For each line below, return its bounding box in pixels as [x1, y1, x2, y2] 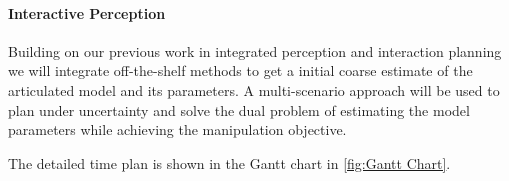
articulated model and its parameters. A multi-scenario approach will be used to [8, 79, 500, 100]
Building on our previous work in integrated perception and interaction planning [8, 40, 502, 61]
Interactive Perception [8, 2, 166, 23]
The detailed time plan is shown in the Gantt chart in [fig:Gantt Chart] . [8, 152, 451, 173]
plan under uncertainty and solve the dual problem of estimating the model [8, 99, 470, 120]
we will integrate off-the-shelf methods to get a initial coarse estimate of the [8, 60, 473, 81]
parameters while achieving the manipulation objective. [8, 119, 347, 140]
